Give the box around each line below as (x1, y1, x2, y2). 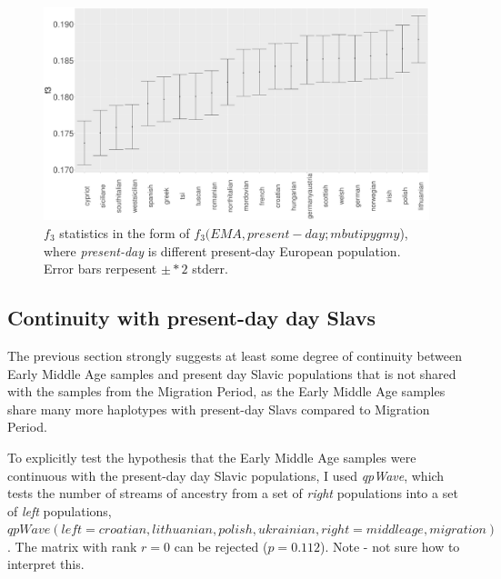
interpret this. (7, 554, 85, 574)
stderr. (192, 259, 228, 278)
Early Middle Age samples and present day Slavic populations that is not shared (7, 364, 456, 383)
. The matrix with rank (7, 536, 137, 555)
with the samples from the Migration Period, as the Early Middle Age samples (7, 382, 446, 401)
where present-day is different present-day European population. (44, 241, 401, 260)
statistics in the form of (59, 223, 190, 242)
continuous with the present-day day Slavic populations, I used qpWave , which (7, 465, 445, 484)
